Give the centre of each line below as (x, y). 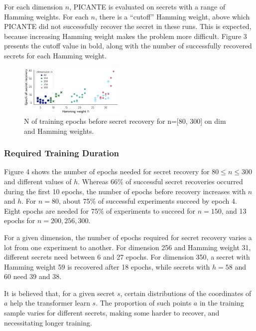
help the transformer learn (50, 303)
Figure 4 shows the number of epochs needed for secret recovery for (107, 171)
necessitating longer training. (48, 322)
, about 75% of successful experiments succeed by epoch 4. (148, 201)
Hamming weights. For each (46, 16)
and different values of (38, 181)
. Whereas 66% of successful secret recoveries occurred (160, 181)
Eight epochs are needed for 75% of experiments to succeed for (100, 210)
